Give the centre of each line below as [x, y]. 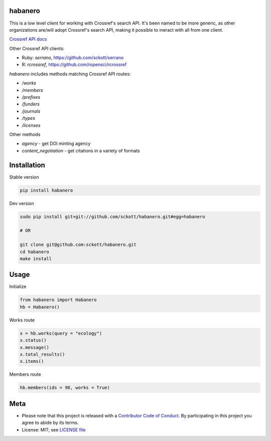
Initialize [18, 286]
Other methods [25, 134]
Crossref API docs [28, 39]
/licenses [31, 125]
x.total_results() [42, 354]
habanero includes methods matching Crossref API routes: [70, 74]
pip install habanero [46, 190]
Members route [25, 374]
